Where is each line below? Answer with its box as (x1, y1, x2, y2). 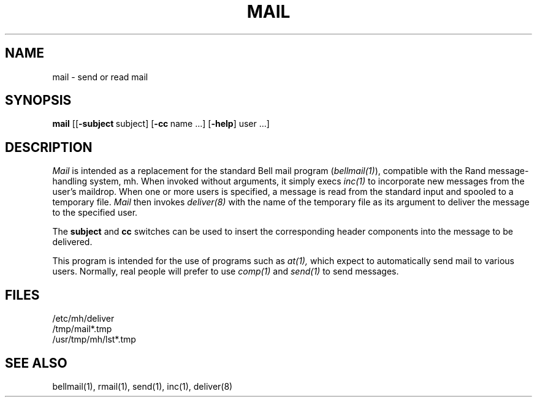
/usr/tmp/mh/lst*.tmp (52, 334, 136, 345)
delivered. (52, 237, 93, 248)
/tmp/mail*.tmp (52, 324, 112, 335)
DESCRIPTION (5, 139, 93, 155)
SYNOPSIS (5, 93, 72, 108)
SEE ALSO (5, 355, 67, 371)
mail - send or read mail (52, 71, 148, 82)
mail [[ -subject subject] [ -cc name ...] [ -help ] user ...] (52, 118, 270, 129)
